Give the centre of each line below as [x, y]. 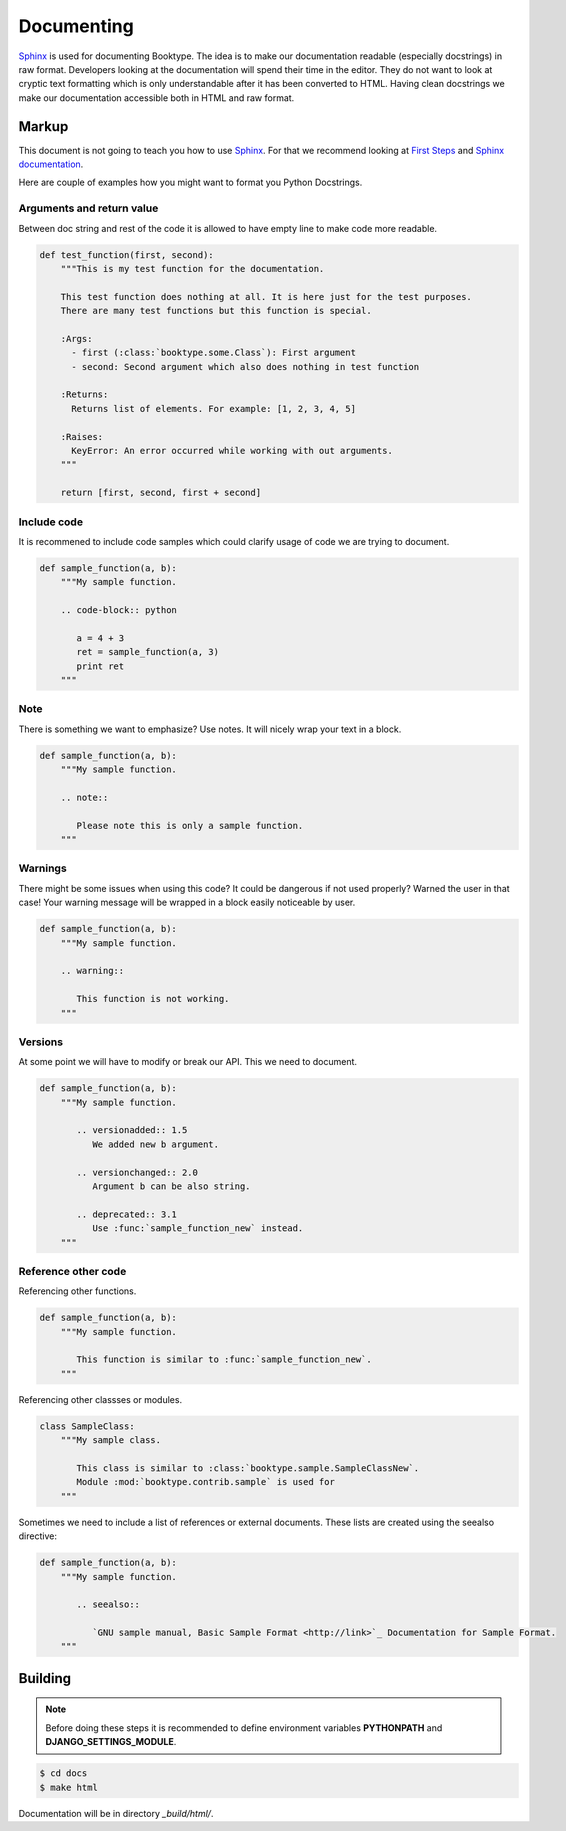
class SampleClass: [87, 1426]
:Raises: [82, 436]
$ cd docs [63, 1773]
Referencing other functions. [77, 1291]
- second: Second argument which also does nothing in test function [245, 366]
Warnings [42, 868]
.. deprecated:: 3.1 [126, 1214]
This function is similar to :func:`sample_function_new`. [224, 1359]
